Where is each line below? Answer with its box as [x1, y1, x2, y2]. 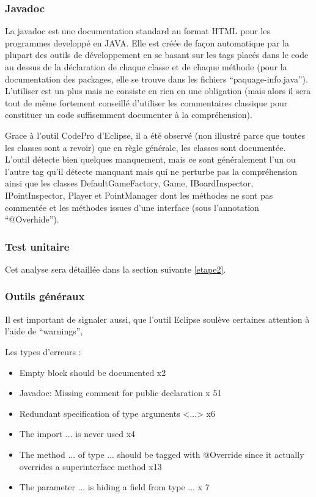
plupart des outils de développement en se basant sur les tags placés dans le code [5, 48, 309, 61]
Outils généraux [5, 289, 85, 304]
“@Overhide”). [5, 213, 59, 226]
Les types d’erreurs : [5, 345, 81, 358]
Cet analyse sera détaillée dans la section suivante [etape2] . [5, 262, 226, 275]
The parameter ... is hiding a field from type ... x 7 [19, 480, 210, 493]
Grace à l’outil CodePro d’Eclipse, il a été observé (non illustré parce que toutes [5, 128, 305, 141]
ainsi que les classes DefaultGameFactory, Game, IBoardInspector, [5, 177, 254, 190]
